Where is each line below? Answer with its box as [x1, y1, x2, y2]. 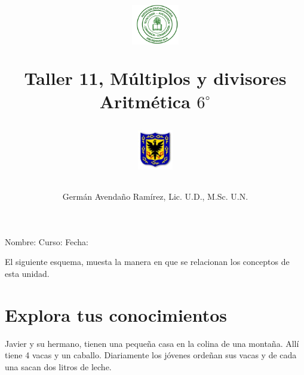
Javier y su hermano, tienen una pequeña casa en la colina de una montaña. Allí [5, 337, 299, 349]
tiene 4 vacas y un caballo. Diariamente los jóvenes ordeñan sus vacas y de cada [5, 349, 297, 361]
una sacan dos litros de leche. [5, 360, 112, 373]
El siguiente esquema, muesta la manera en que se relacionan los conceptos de [5, 255, 290, 268]
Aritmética [99, 89, 191, 113]
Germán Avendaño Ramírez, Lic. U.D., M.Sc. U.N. [62, 190, 248, 203]
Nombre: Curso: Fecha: [5, 235, 88, 248]
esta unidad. [5, 267, 50, 279]
